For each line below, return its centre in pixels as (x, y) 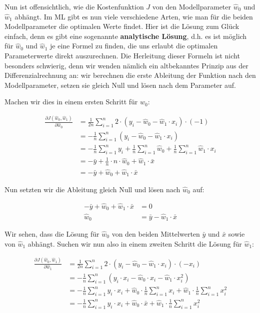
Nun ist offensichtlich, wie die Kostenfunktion (74, 6)
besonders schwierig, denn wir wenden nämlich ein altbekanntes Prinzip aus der (126, 65)
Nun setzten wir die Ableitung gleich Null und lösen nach (92, 189)
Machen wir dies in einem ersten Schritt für (71, 102)
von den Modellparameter (192, 6)
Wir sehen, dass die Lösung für (52, 234)
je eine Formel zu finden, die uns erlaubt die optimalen (134, 46)
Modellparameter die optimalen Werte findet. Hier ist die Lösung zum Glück (122, 26)
